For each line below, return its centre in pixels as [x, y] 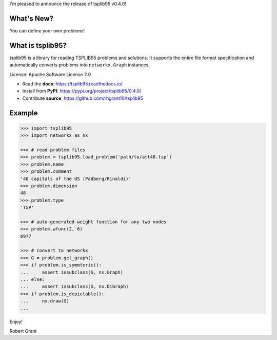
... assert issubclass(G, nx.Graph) [72, 272]
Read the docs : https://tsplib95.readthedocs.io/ [73, 84]
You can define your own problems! [47, 30]
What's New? [32, 18]
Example [24, 113]
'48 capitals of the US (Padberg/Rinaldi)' [76, 178]
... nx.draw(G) [45, 301]
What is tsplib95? [38, 46]
